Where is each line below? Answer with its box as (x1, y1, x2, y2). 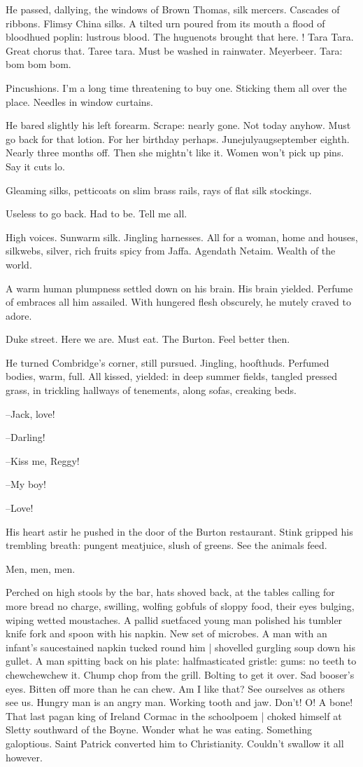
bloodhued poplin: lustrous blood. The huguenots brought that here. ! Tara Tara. (6, 29, 354, 44)
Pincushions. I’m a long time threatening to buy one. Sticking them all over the (6, 80, 347, 95)
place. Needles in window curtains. (6, 94, 153, 109)
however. (6, 749, 43, 764)
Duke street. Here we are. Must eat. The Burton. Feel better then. (6, 332, 290, 346)
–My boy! (6, 477, 46, 491)
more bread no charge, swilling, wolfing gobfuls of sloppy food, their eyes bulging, (6, 599, 355, 613)
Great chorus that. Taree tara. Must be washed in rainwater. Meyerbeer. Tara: (6, 43, 343, 57)
